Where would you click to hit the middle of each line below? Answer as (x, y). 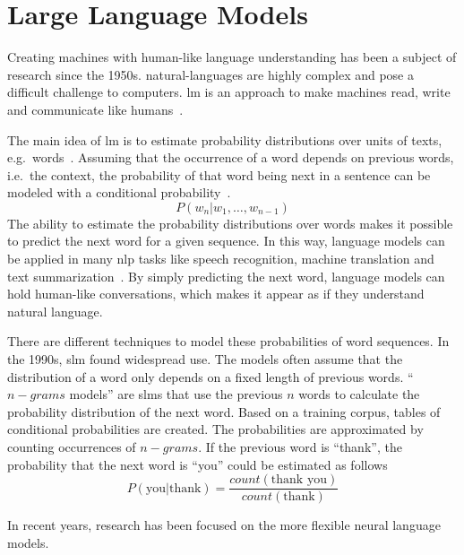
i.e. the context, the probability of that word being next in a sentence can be (219, 174)
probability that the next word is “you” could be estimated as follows (198, 464)
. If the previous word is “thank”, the (300, 447)
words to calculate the (359, 394)
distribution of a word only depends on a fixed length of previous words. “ (211, 376)
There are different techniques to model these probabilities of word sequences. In (228, 341)
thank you (299, 480)
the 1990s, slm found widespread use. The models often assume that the (205, 359)
